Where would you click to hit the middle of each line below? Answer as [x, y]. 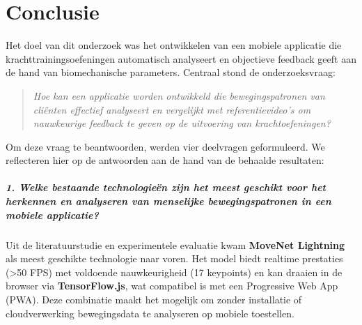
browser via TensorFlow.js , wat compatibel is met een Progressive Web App [172, 286]
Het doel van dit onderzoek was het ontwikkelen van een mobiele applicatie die [174, 45]
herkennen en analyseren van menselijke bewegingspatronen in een [168, 201]
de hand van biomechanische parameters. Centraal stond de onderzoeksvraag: [171, 72]
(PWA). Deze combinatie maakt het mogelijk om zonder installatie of [154, 299]
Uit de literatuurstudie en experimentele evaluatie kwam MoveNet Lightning [175, 244]
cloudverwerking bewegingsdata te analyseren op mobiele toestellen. [150, 313]
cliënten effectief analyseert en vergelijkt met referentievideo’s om [172, 109]
